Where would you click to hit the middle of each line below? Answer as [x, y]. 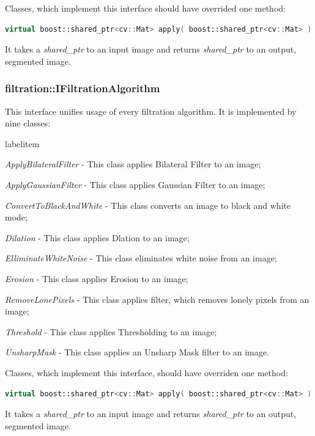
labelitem [22, 143]
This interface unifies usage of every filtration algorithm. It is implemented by [151, 111]
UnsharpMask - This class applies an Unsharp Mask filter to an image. [137, 352]
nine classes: [28, 123]
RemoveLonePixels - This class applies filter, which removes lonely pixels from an [157, 299]
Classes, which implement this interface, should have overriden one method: [146, 372]
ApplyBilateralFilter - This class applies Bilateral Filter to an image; [133, 164]
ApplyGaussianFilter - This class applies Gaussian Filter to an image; [135, 184]
